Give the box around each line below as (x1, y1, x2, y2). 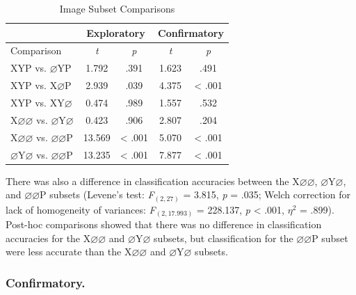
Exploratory (86, 25, 145, 40)
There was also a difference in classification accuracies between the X (6, 173, 300, 188)
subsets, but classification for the (153, 230, 293, 245)
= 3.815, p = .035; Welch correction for (183, 187, 350, 202)
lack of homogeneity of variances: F (6, 202, 156, 216)
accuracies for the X (6, 230, 91, 245)
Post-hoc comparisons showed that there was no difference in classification (6, 217, 322, 232)
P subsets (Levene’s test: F (40, 187, 154, 202)
